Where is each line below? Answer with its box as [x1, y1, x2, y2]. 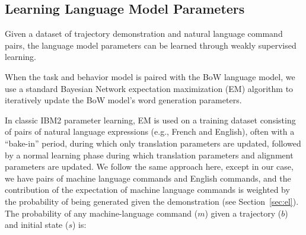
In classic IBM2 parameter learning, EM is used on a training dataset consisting [5, 113, 296, 126]
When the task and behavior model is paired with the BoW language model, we [5, 70, 295, 82]
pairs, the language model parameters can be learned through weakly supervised [5, 39, 297, 51]
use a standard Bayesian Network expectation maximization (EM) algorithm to [5, 82, 294, 94]
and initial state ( [5, 218, 69, 231]
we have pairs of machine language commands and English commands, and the [5, 172, 291, 184]
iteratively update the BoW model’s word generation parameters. [5, 94, 242, 106]
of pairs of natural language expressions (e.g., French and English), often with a [5, 125, 295, 138]
